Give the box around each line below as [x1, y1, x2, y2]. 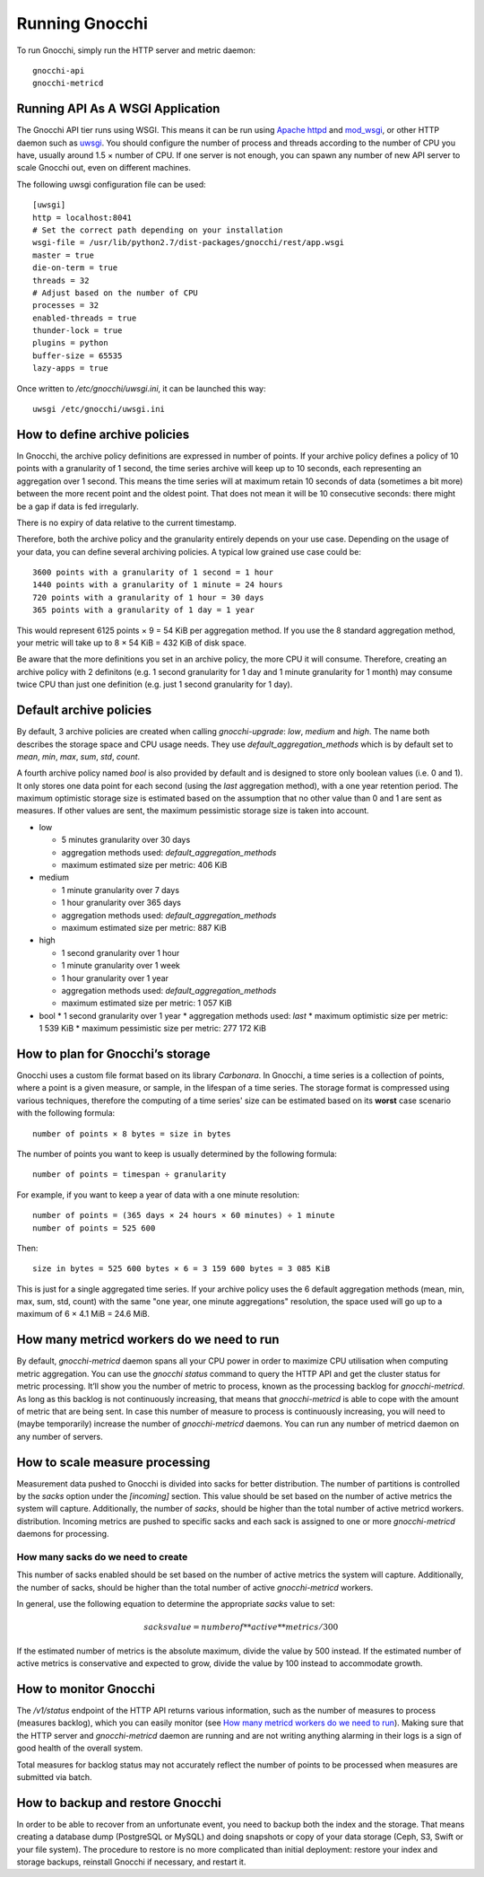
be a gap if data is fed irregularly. [16, 501, 139, 512]
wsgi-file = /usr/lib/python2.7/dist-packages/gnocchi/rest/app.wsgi [32, 238, 345, 248]
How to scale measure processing [16, 1454, 211, 1469]
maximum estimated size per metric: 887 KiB [61, 922, 228, 933]
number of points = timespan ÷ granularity [32, 1170, 227, 1180]
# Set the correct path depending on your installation [32, 224, 283, 235]
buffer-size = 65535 [32, 350, 123, 361]
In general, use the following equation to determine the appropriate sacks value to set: [16, 1599, 335, 1609]
